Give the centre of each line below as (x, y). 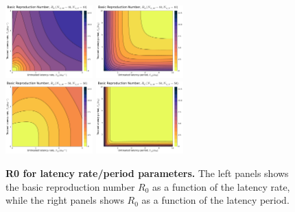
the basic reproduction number (70, 186)
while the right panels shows (65, 200)
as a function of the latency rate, (221, 186)
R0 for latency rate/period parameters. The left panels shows (147, 173)
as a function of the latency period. (215, 200)
